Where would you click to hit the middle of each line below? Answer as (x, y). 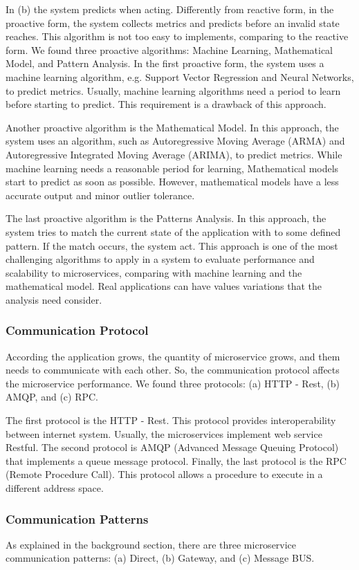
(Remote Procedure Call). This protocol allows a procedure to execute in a (164, 474)
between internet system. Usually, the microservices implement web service (164, 433)
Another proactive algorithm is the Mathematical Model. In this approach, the (172, 127)
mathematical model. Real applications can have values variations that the (164, 286)
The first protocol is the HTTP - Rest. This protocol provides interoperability (171, 420)
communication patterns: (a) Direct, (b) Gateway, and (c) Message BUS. (160, 558)
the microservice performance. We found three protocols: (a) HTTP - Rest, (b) (173, 383)
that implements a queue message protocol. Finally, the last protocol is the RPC (176, 460)
